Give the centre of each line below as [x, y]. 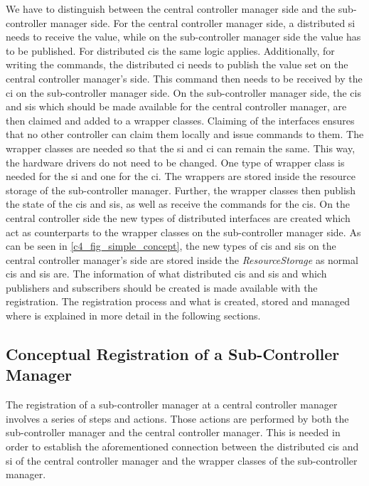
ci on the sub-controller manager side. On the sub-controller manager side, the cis [183, 92]
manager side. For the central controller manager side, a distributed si [203, 22]
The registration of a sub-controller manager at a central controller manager [172, 405]
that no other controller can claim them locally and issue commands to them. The [185, 134]
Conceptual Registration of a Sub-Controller [173, 354]
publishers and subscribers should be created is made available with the [162, 287]
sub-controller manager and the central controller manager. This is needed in [173, 432]
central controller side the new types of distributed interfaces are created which [178, 217]
